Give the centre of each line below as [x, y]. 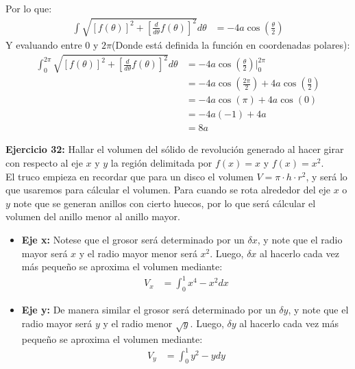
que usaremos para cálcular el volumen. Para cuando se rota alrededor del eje [168, 190]
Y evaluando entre [44, 45]
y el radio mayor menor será [138, 253]
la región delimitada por [161, 163]
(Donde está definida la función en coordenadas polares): [231, 45]
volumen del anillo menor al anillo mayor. [93, 216]
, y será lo [327, 176]
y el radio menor [138, 323]
